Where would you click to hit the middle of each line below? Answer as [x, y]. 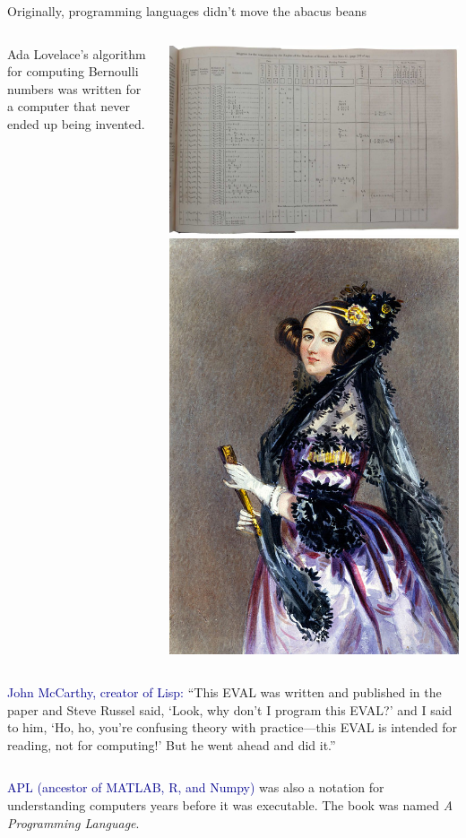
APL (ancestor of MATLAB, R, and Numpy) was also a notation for [196, 787]
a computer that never [69, 106]
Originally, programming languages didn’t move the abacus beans [187, 11]
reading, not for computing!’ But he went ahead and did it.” [172, 744]
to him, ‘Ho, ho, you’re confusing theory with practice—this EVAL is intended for [233, 727]
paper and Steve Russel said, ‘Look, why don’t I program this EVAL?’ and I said [230, 709]
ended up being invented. [76, 123]
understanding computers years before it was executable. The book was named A [230, 804]
